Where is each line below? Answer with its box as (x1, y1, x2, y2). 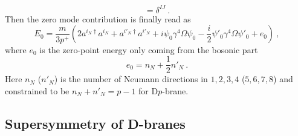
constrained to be (5, 84, 70, 97)
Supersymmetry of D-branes (5, 114, 186, 132)
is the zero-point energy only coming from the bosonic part (39, 43, 258, 56)
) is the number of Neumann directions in (54, 73, 208, 85)
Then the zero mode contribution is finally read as (5, 12, 191, 25)
